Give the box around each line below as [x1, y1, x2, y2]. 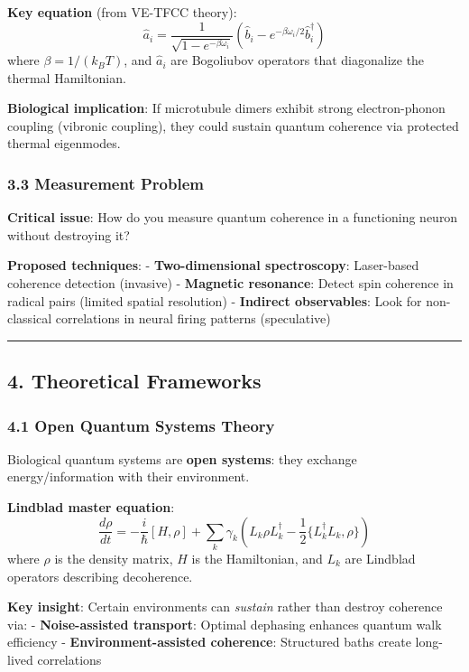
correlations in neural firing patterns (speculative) [55, 309, 331, 328]
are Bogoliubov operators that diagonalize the [170, 51, 425, 70]
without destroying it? [7, 225, 130, 244]
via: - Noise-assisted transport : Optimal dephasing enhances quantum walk [7, 614, 442, 633]
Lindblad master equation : [7, 497, 175, 516]
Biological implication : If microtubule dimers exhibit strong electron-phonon [7, 98, 446, 117]
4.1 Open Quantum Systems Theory [7, 414, 275, 436]
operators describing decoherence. [7, 566, 193, 585]
